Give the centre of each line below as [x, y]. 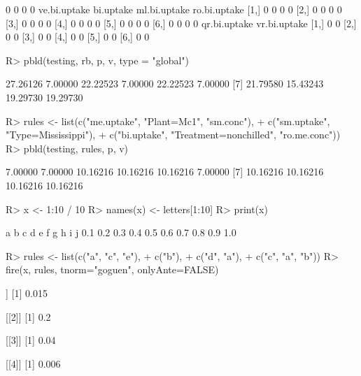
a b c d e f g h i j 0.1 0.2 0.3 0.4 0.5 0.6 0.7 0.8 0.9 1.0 [121, 232]
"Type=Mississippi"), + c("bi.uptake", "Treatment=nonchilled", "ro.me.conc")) [173, 135]
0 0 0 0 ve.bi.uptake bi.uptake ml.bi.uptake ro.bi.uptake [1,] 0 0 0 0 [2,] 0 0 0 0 [174, 9]
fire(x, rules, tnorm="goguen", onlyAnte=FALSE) [112, 269]
